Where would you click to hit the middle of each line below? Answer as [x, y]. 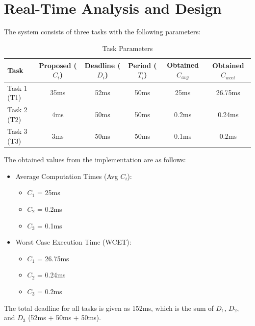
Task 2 [17, 110]
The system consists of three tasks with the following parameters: [102, 32]
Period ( [142, 65]
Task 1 [17, 88]
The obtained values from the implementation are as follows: [95, 160]
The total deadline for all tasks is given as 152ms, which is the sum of [109, 308]
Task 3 [17, 131]
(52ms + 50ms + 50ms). [64, 317]
